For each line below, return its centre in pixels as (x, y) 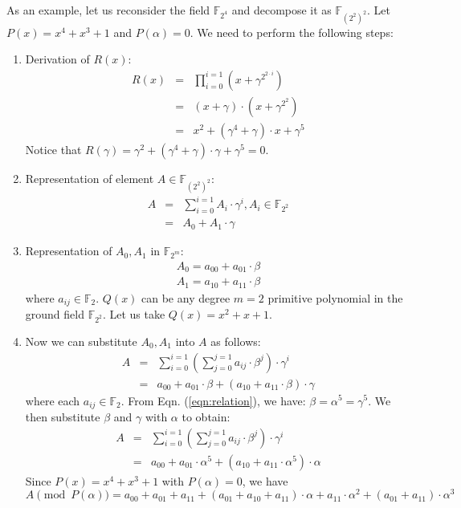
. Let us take (134, 314)
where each (53, 400)
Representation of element (90, 179)
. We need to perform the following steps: (292, 32)
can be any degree (186, 297)
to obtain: (206, 417)
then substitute (63, 417)
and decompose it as (281, 10)
